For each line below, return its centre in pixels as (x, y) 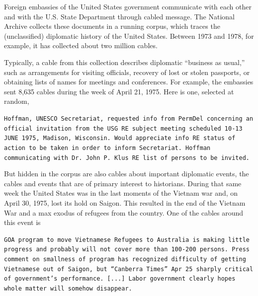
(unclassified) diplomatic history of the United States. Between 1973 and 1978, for (129, 36)
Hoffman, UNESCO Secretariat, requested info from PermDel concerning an (129, 118)
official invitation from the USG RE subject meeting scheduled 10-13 (123, 128)
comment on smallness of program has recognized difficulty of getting (125, 259)
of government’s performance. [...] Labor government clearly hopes (120, 279)
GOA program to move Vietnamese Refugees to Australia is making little (127, 240)
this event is (22, 222)
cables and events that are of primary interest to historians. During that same (123, 183)
